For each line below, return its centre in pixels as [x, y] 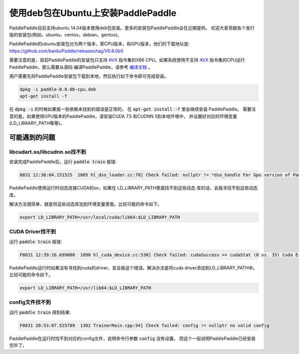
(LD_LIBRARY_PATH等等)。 [37, 123]
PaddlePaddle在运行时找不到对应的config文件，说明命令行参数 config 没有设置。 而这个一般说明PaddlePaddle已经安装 [133, 338]
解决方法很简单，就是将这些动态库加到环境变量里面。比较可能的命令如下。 [85, 204]
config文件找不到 [30, 302]
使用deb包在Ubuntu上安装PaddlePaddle [93, 13]
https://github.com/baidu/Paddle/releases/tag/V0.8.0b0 [66, 51]
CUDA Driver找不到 [33, 232]
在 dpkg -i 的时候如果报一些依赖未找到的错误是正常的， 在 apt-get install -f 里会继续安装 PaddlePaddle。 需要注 [133, 109]
